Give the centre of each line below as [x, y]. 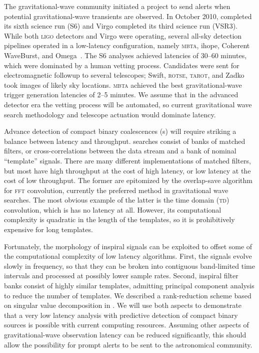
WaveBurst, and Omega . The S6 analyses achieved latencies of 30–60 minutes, [125, 55]
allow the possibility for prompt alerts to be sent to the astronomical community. [128, 344]
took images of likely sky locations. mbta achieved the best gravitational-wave [123, 84]
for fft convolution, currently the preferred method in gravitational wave [116, 190]
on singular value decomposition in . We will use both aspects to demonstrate [123, 305]
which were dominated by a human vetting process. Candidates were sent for [122, 65]
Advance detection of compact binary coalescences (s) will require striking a [120, 131]
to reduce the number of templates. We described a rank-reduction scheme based [128, 295]
